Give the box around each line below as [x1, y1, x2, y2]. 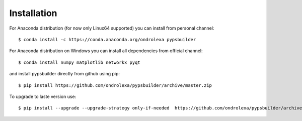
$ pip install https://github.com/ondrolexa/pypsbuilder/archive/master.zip [18, 82, 212, 88]
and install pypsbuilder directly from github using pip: [9, 71, 120, 77]
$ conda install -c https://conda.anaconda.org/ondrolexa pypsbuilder [18, 37, 196, 42]
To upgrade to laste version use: [9, 93, 77, 99]
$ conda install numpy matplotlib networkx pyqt [18, 59, 140, 65]
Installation [9, 8, 57, 19]
